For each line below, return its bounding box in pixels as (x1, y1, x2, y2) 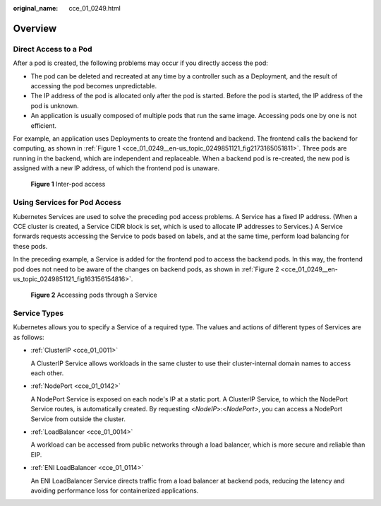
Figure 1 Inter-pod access (30, 180, 106, 189)
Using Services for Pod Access (13, 198, 121, 208)
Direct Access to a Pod (13, 44, 92, 54)
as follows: (13, 333, 45, 341)
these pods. (13, 242, 48, 250)
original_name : (13, 4, 59, 12)
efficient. (30, 121, 56, 130)
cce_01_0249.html (68, 4, 121, 12)
